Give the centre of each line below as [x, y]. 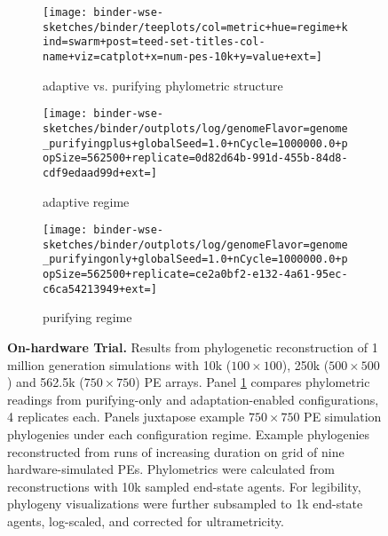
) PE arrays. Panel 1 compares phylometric [253, 382]
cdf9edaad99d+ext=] [100, 173]
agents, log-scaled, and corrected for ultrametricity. [146, 520]
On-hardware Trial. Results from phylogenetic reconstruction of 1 [193, 347]
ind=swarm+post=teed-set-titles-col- [154, 42]
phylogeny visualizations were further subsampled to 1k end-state [185, 504]
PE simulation [343, 417]
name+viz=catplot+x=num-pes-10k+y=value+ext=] [182, 56]
